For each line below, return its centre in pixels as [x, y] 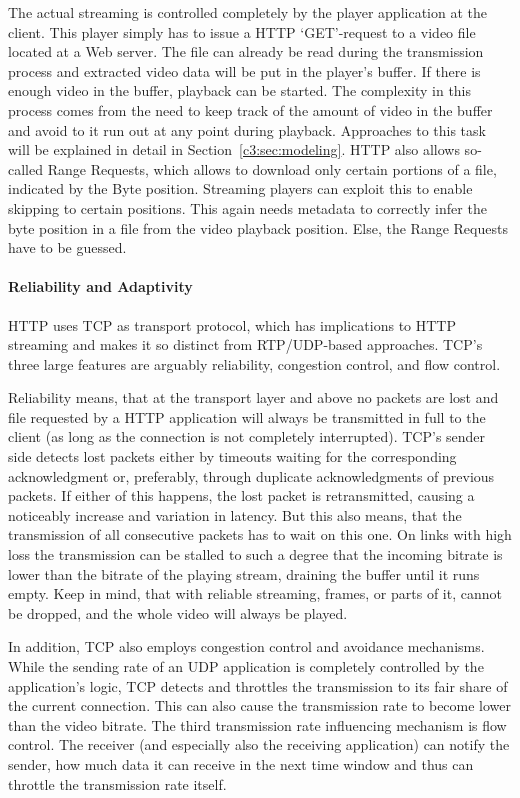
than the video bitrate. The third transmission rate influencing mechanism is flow [257, 724]
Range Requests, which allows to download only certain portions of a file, [272, 168]
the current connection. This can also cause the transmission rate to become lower [260, 705]
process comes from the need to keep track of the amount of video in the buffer [250, 109]
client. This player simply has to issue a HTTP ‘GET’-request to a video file [242, 31]
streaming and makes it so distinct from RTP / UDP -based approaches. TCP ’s [245, 344]
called [25, 168]
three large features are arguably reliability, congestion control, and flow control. [254, 363]
